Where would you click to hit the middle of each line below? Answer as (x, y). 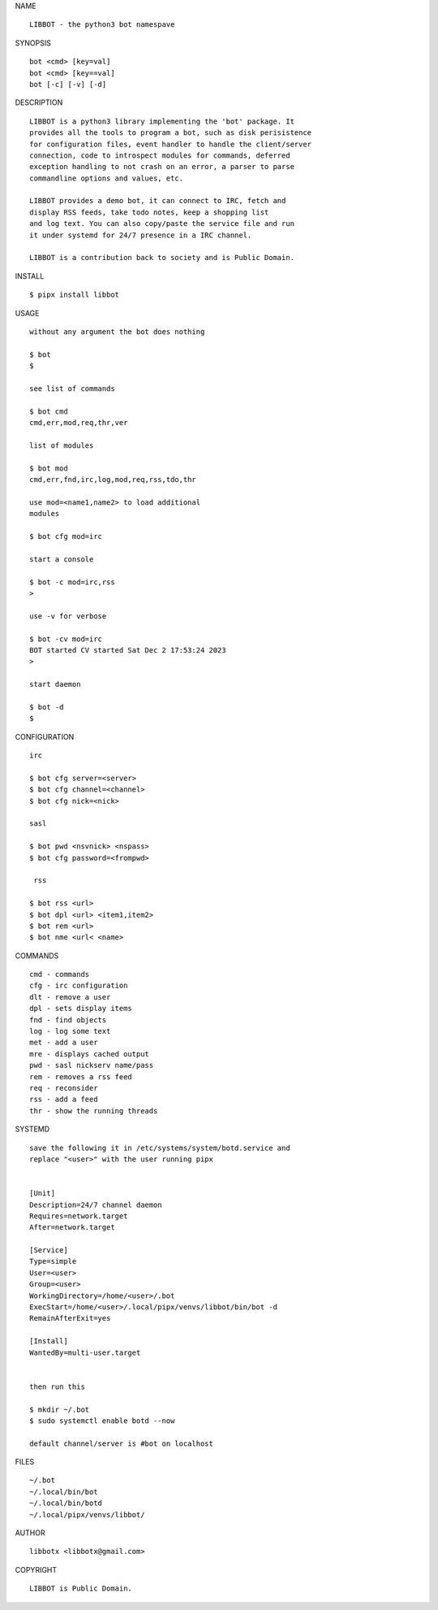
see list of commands (72, 388)
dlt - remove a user (70, 997)
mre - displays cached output (90, 1054)
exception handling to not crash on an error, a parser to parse (162, 167)
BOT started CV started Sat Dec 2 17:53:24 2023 (128, 650)
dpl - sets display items (81, 1009)
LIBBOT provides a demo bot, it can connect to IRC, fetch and (158, 201)
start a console (62, 559)
